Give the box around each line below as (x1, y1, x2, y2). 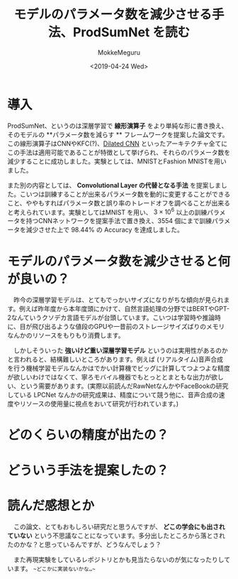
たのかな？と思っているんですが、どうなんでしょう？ (7, 540, 161, 548)
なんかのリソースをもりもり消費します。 (7, 331, 125, 340)
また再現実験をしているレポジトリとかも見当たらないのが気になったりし (13, 555, 225, 563)
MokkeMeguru (98, 48, 140, 57)
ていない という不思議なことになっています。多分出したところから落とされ (7, 531, 225, 540)
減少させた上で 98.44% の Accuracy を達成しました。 (25, 225, 184, 234)
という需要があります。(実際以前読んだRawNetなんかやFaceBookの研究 (19, 382, 229, 391)
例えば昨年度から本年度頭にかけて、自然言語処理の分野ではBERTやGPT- (18, 305, 230, 313)
